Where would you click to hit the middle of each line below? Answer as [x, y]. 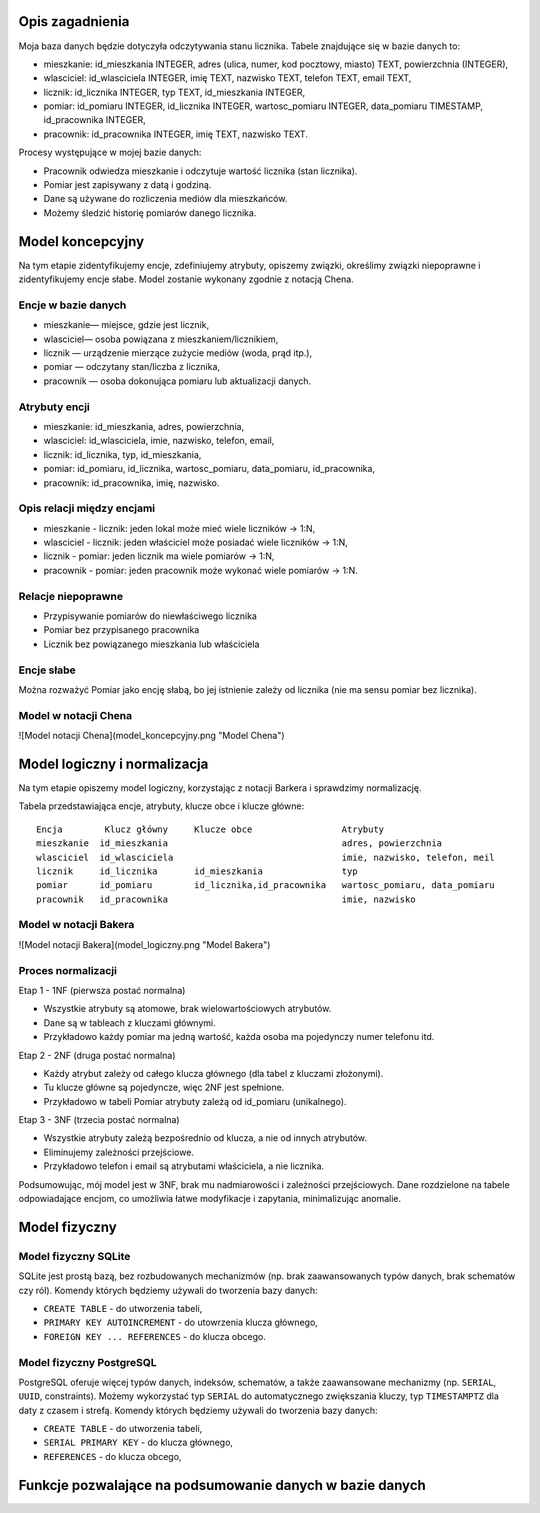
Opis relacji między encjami [87, 508]
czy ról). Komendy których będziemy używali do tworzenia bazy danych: [168, 1290]
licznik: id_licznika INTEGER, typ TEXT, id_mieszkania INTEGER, [174, 92]
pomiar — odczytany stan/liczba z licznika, [131, 367]
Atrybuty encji [54, 407]
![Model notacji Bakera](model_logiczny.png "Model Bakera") [144, 944]
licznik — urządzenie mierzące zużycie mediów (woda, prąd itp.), [178, 353]
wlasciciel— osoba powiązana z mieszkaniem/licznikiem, [161, 339]
